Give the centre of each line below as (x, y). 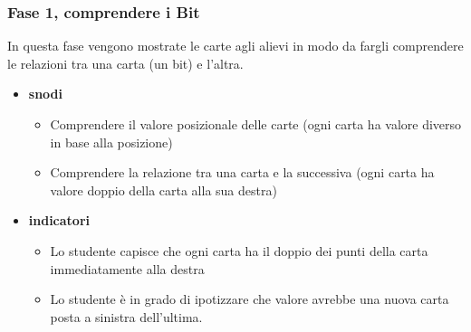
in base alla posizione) (111, 142)
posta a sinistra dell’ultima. (126, 316)
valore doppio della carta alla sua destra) (163, 190)
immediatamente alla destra (127, 268)
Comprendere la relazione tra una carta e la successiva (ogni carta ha (242, 172)
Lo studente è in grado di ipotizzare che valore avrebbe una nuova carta (250, 299)
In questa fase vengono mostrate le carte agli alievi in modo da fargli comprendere (235, 46)
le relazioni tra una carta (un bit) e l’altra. (125, 63)
